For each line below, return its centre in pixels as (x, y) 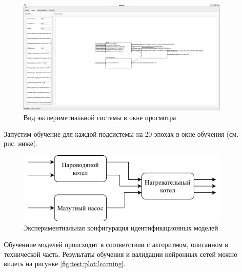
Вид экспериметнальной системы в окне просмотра (100, 117)
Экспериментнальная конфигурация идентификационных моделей (121, 228)
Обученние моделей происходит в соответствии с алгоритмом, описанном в (116, 244)
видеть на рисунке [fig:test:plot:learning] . (65, 263)
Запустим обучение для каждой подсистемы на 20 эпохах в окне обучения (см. (121, 134)
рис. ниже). (21, 143)
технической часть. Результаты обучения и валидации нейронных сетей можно (121, 254)
